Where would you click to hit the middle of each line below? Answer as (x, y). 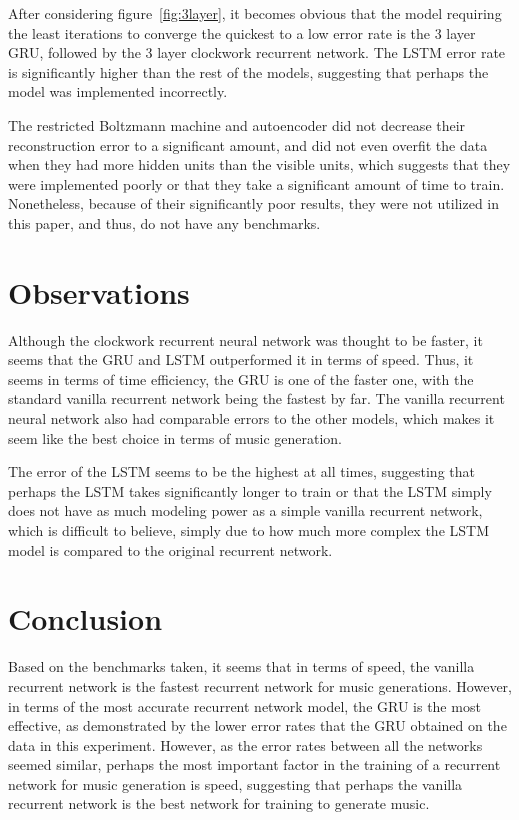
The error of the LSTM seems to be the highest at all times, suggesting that (241, 471)
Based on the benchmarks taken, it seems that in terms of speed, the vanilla (241, 666)
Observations (99, 291)
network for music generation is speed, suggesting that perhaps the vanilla (235, 783)
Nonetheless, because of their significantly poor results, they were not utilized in (254, 203)
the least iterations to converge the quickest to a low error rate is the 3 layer (242, 32)
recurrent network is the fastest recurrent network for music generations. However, (260, 685)
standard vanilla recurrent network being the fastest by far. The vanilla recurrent (256, 398)
